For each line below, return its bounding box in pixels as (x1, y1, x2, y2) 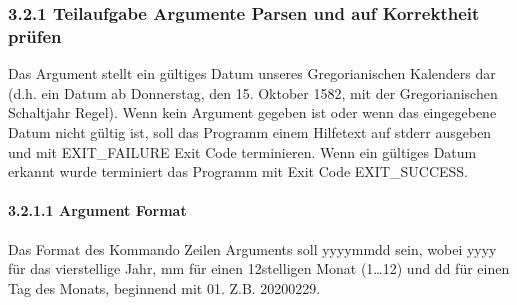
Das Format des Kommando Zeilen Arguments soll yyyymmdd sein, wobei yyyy (8, 238, 497, 259)
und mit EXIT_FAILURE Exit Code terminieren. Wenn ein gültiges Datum (8, 141, 477, 162)
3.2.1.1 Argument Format (8, 200, 187, 221)
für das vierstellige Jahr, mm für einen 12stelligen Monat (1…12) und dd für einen (8, 258, 510, 279)
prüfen (8, 23, 62, 48)
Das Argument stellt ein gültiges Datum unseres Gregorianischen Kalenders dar (8, 63, 496, 84)
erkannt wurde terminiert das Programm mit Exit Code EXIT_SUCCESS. (8, 161, 469, 182)
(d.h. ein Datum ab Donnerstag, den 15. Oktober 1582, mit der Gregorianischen (8, 82, 498, 103)
